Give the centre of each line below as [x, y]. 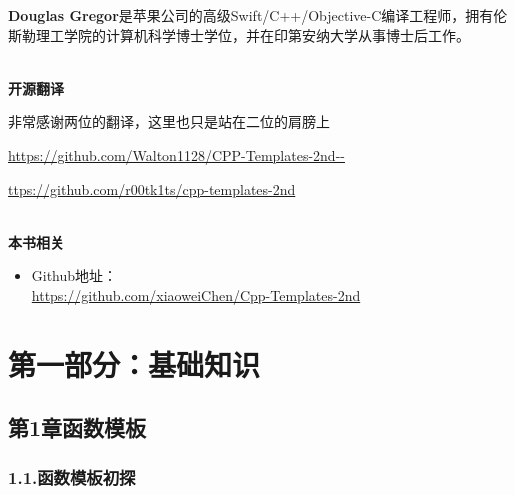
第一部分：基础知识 [134, 363]
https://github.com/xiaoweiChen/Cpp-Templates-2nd [196, 294]
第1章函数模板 [77, 427]
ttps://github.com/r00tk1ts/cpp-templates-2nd [152, 188]
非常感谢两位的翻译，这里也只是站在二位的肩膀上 [169, 121]
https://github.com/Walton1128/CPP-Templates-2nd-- [176, 154]
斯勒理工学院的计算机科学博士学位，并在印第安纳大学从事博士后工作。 [239, 34]
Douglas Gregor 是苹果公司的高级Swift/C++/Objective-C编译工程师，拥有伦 [258, 15]
